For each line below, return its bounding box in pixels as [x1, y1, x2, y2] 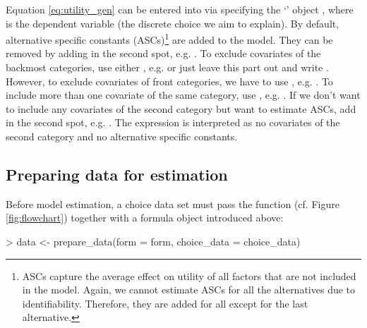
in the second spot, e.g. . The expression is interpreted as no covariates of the [6, 115, 340, 130]
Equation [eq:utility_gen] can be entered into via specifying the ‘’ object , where [6, 2, 354, 16]
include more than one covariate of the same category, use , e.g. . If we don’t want [6, 87, 361, 102]
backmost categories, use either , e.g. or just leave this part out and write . [6, 60, 329, 75]
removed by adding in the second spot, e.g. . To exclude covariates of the [6, 46, 321, 61]
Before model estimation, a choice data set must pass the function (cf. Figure [6, 196, 339, 211]
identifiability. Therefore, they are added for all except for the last [22, 296, 308, 310]
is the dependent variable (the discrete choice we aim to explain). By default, [6, 16, 339, 30]
